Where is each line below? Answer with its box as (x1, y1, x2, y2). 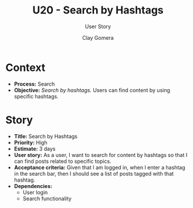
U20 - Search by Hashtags (32, 4, 164, 17)
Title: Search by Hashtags (13, 132, 77, 139)
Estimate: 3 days (13, 145, 56, 152)
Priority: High (13, 139, 48, 146)
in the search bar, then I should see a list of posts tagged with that (13, 170, 174, 177)
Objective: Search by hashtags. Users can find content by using (13, 86, 171, 94)
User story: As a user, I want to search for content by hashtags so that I (13, 151, 188, 158)
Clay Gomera (82, 34, 114, 41)
